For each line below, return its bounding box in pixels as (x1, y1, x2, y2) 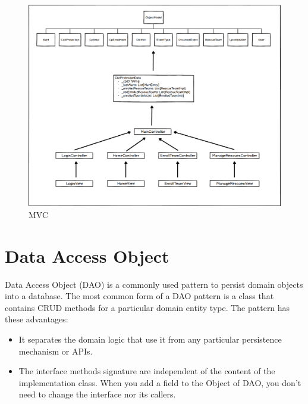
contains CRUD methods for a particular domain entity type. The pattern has (5, 301, 290, 313)
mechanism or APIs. (18, 344, 93, 357)
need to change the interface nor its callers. (18, 388, 176, 400)
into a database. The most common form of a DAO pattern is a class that (5, 290, 274, 302)
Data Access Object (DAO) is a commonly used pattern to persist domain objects (5, 278, 303, 290)
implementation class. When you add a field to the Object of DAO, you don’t (18, 376, 301, 389)
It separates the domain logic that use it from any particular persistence (18, 332, 282, 345)
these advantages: (5, 313, 68, 325)
